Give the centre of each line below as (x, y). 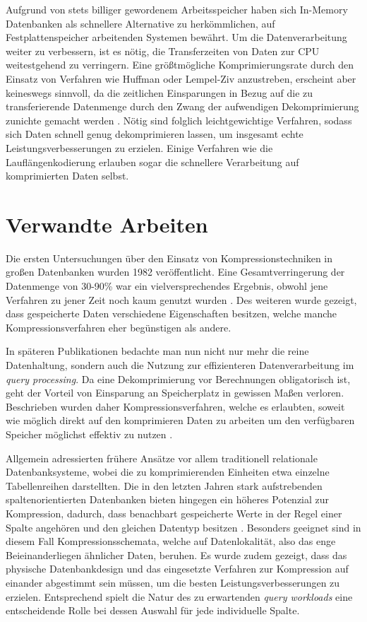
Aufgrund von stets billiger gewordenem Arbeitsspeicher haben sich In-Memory (177, 9)
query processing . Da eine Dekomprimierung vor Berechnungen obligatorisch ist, (178, 379)
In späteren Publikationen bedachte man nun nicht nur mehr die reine (157, 351)
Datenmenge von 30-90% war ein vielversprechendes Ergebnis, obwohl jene (167, 286)
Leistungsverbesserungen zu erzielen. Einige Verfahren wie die (139, 147)
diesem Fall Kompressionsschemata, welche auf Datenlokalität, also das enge (171, 541)
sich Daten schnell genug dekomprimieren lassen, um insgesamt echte (155, 134)
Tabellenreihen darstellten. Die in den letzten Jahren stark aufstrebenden (164, 485)
